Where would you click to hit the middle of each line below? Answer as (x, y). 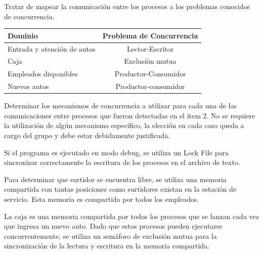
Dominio (23, 35)
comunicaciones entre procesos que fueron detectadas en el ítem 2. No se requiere (130, 115)
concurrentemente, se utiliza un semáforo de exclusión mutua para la (111, 236)
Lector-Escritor (150, 48)
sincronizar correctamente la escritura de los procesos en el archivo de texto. (122, 162)
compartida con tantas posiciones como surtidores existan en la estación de (120, 189)
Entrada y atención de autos (52, 48)
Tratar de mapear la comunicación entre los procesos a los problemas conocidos (127, 6)
